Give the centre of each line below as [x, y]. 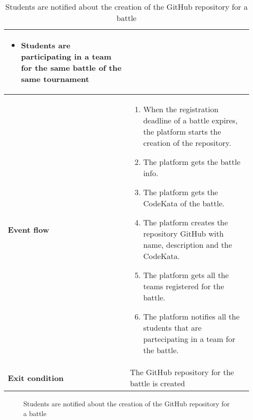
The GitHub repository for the [182, 372]
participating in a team [66, 56]
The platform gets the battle [192, 162]
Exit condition [36, 378]
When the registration [181, 109]
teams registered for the [184, 286]
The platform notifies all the [191, 316]
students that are [172, 328]
